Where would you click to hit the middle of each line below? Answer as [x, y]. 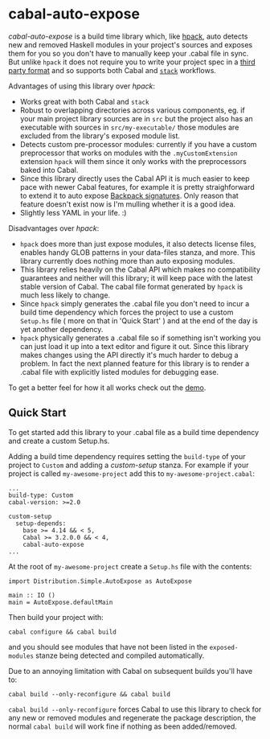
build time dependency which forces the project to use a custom [127, 312]
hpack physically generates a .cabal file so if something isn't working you [140, 338]
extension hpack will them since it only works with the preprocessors [133, 161]
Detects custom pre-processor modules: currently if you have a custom [138, 144]
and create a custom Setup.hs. [59, 441]
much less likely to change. [65, 295]
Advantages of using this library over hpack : [82, 86]
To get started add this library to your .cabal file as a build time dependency [134, 432]
